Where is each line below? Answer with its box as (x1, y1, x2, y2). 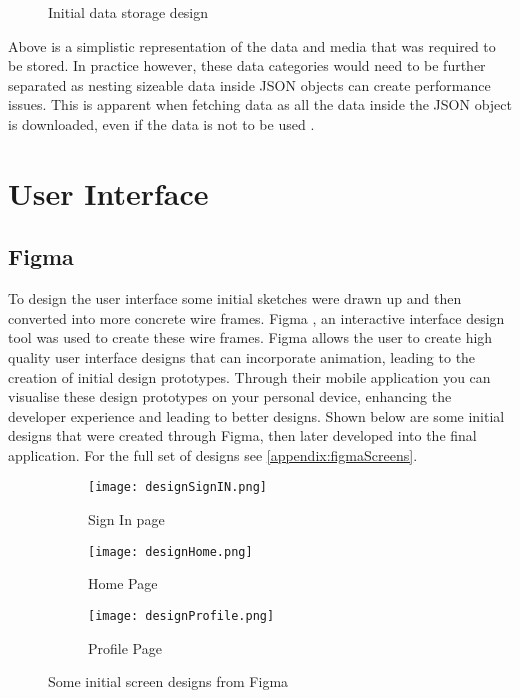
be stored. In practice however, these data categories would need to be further (8, 55, 486, 76)
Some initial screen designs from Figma (48, 671, 289, 692)
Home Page (88, 573, 158, 594)
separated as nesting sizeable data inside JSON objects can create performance (8, 74, 491, 95)
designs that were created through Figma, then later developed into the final (8, 425, 477, 446)
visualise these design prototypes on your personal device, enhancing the (8, 386, 452, 407)
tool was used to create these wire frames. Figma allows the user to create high (8, 327, 493, 348)
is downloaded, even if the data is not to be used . (8, 113, 315, 134)
